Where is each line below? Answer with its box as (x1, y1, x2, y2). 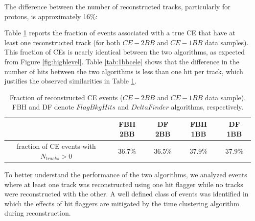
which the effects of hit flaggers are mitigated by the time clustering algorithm (4, 198, 239, 208)
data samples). (205, 37, 249, 47)
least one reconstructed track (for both (4, 37, 120, 47)
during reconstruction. (4, 208, 71, 218)
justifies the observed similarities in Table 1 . (4, 76, 137, 86)
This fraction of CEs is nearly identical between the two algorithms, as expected (4, 47, 245, 57)
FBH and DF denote (12, 102, 74, 112)
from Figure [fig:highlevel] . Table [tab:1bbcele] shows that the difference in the (4, 56, 239, 66)
